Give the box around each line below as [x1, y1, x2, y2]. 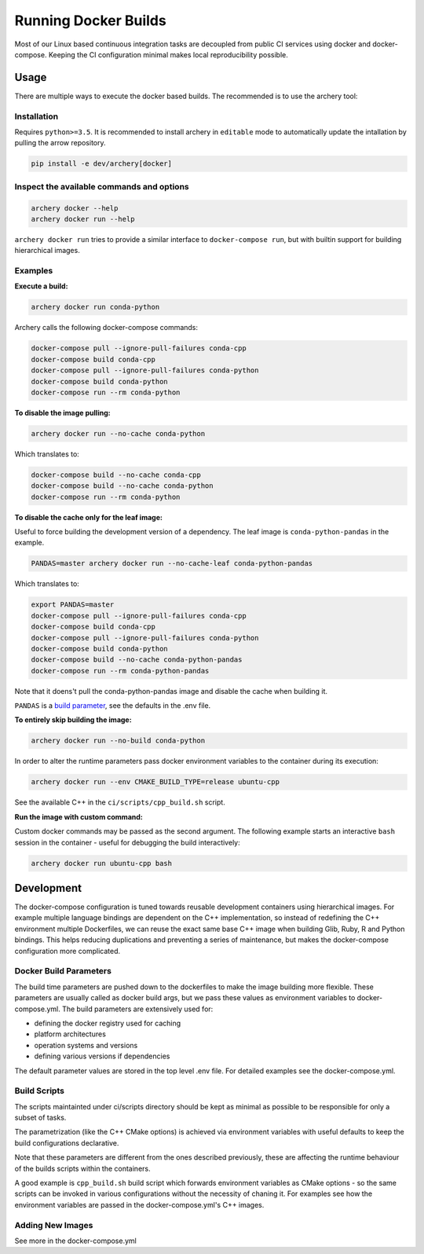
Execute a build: [14, 281, 68, 291]
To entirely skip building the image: [14, 715, 133, 724]
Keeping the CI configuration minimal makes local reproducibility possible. [48, 49, 288, 59]
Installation [14, 111, 59, 122]
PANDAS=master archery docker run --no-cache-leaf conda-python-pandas [31, 559, 313, 568]
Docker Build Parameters [14, 966, 111, 977]
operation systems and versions [34, 1040, 138, 1050]
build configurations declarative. [14, 1138, 119, 1147]
